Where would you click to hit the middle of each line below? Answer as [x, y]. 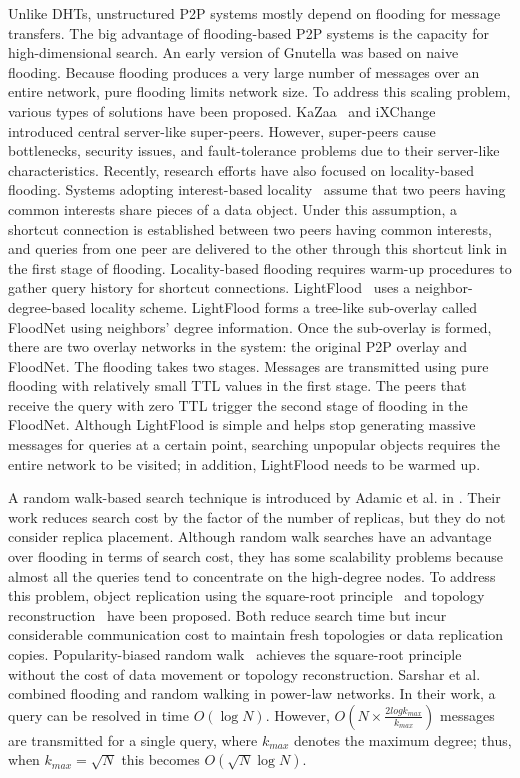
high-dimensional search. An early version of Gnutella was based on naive [233, 52]
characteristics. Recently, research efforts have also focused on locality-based [241, 169]
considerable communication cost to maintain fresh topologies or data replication [256, 634]
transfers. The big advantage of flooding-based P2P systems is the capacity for [248, 32]
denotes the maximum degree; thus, [403, 739]
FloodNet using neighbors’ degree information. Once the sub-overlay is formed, [250, 326]
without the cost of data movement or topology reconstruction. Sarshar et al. [244, 673]
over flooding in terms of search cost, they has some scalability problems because [255, 556]
